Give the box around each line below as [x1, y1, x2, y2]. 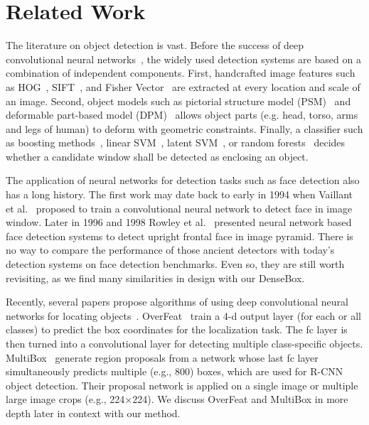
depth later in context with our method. [6, 405, 181, 420]
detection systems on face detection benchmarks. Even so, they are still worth [6, 257, 345, 271]
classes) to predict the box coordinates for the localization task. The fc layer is [6, 322, 348, 337]
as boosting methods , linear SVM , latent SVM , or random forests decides [6, 135, 346, 150]
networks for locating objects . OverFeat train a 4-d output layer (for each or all [6, 308, 361, 323]
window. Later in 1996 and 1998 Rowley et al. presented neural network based [6, 215, 352, 230]
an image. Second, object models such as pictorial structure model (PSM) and [6, 93, 351, 108]
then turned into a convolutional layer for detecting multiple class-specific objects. [6, 336, 363, 350]
